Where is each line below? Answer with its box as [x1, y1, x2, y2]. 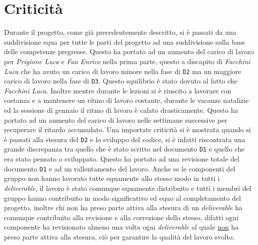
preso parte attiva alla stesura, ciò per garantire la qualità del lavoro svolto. [4, 231, 235, 242]
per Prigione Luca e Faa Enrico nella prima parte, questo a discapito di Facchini [4, 56, 251, 66]
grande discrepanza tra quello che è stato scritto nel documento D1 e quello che [4, 144, 245, 154]
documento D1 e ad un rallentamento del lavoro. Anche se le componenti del [4, 163, 236, 173]
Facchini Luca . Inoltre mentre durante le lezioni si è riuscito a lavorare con [4, 85, 232, 95]
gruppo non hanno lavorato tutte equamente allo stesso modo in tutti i [4, 173, 220, 183]
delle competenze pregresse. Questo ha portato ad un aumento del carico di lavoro [4, 46, 254, 57]
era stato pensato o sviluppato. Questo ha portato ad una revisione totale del [4, 154, 240, 164]
